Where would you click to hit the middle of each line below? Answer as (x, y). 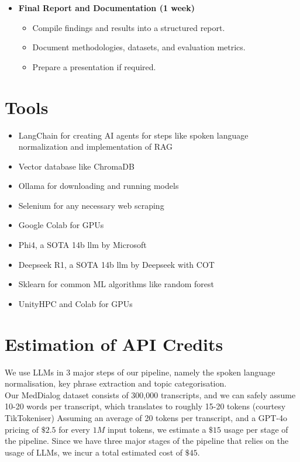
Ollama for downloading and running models (99, 186)
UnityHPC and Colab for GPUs (75, 303)
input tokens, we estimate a (157, 429)
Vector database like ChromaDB (76, 166)
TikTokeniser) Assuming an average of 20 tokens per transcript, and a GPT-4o (146, 417)
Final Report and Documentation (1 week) (107, 8)
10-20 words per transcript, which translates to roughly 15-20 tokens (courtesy (145, 406)
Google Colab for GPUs (61, 225)
